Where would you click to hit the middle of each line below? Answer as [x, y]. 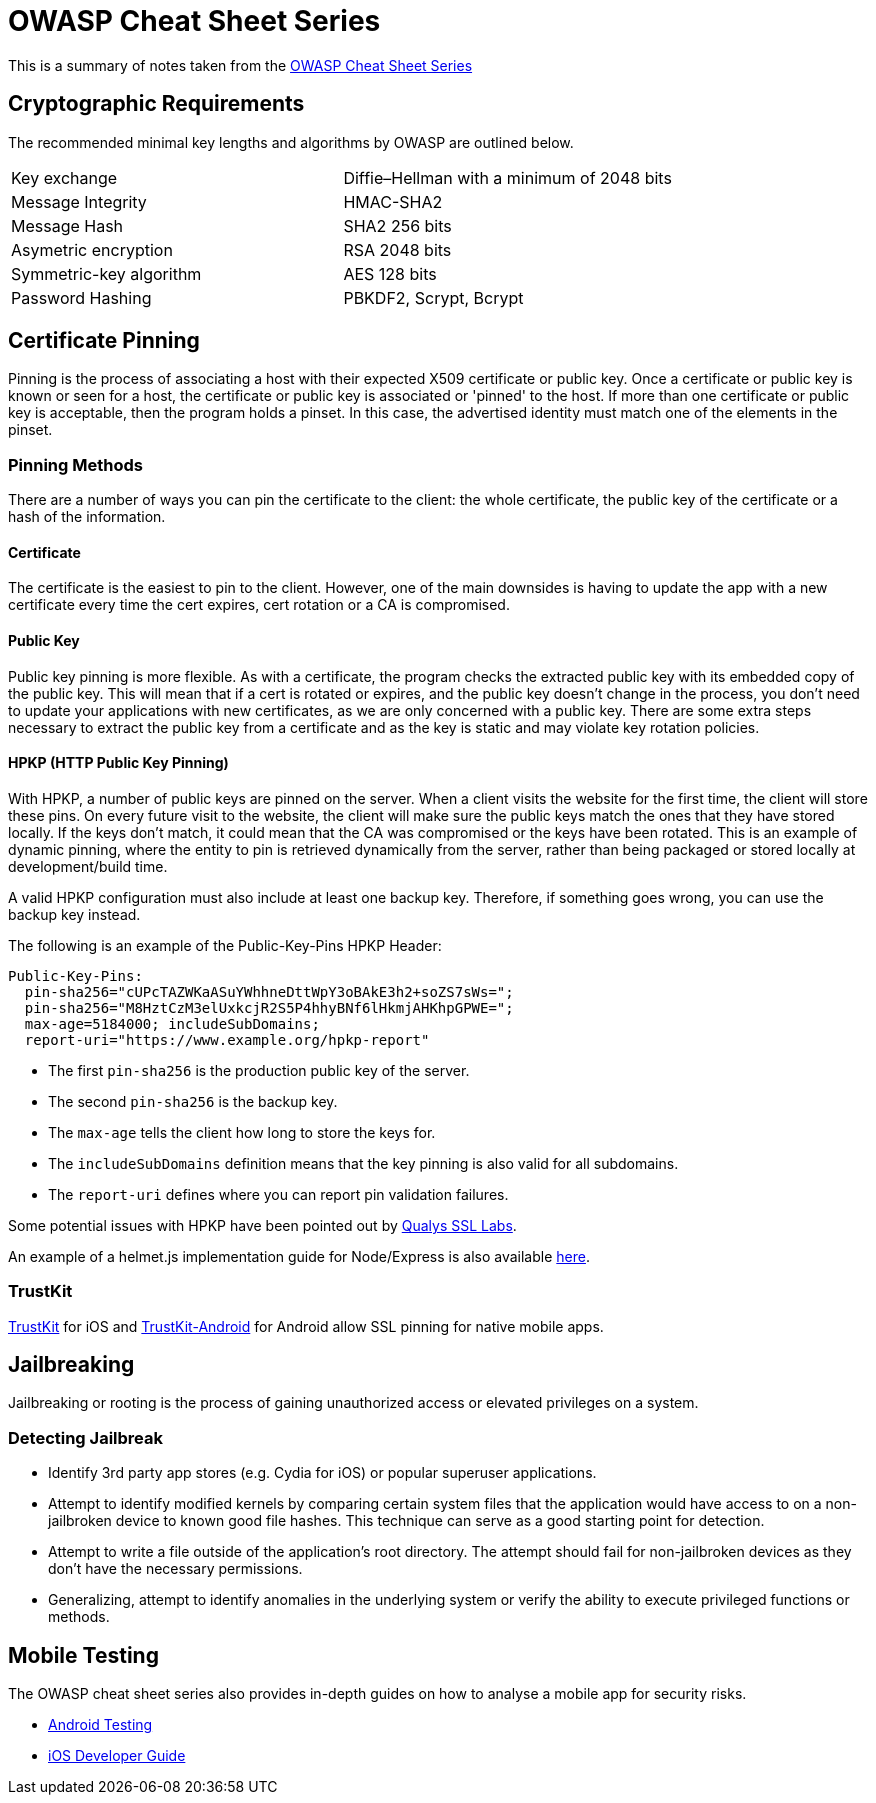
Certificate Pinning [104, 341]
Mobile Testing [83, 1655]
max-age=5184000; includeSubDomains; [172, 1023]
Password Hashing [81, 297]
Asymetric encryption [92, 249]
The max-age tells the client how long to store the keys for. [242, 1132]
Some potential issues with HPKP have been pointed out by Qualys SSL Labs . [262, 1225]
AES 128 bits [390, 273]
